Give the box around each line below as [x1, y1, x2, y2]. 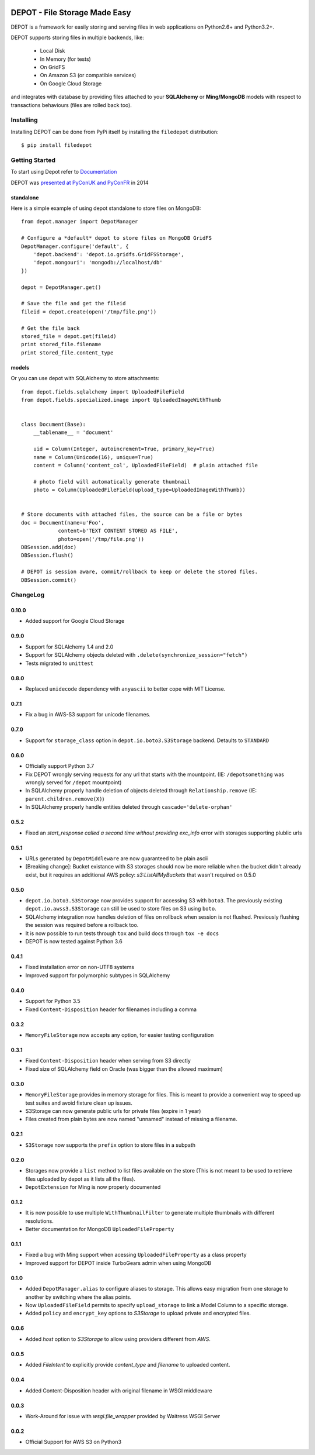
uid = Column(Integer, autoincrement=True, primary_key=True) [33, 446, 215, 453]
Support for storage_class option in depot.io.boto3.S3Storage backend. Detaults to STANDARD [25, 737, 269, 744]
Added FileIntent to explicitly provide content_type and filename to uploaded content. [25, 1361, 230, 1368]
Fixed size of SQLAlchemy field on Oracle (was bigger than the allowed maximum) [25, 1065, 223, 1073]
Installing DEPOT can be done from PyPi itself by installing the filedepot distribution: [10, 128, 219, 135]
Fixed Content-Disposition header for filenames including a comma [25, 1006, 197, 1013]
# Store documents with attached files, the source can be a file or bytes [21, 511, 243, 518]
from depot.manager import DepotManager [21, 218, 138, 225]
